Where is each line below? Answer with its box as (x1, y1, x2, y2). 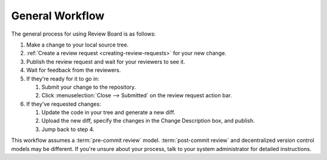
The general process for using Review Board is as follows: (11, 30, 156, 37)
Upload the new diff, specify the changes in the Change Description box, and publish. (41, 117, 256, 124)
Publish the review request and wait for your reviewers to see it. (26, 58, 185, 65)
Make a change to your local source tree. (26, 41, 129, 48)
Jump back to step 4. (41, 126, 95, 133)
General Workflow (11, 9, 105, 22)
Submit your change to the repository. (41, 83, 136, 91)
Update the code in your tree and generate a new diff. (41, 109, 176, 116)
